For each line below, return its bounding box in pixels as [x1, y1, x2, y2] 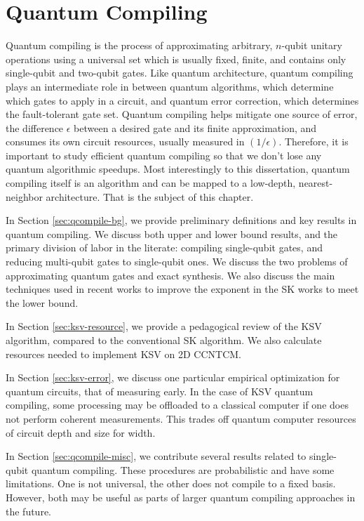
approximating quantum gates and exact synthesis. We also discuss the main [6, 268, 335, 282]
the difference [6, 120, 64, 135]
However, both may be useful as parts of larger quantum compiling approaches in [6, 489, 356, 504]
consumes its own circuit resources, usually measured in [6, 134, 245, 149]
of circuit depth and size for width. [6, 425, 156, 440]
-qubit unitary [281, 38, 342, 53]
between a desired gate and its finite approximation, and [74, 120, 317, 135]
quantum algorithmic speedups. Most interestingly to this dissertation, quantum [6, 161, 350, 176]
